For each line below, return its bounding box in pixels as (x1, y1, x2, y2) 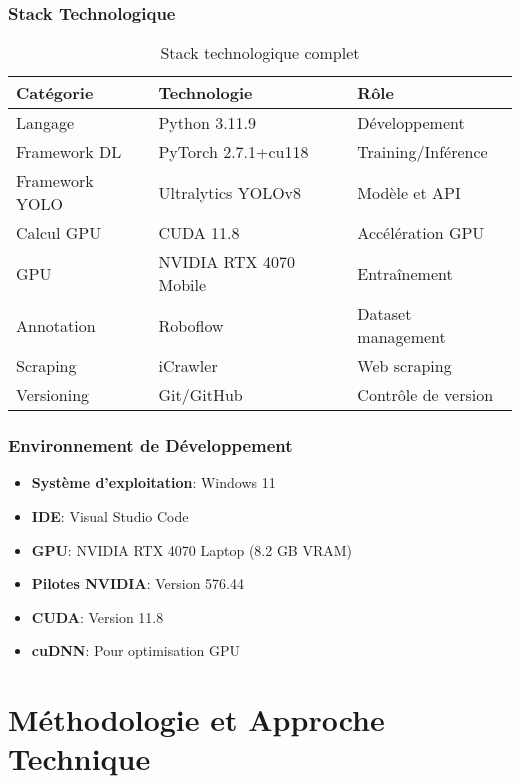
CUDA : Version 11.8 (31, 606, 164, 627)
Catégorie (16, 81, 94, 105)
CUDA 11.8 (158, 221, 240, 245)
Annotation (16, 313, 96, 337)
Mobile (158, 273, 207, 297)
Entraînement (357, 261, 453, 285)
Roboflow (158, 313, 224, 337)
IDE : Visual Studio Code (31, 506, 189, 527)
